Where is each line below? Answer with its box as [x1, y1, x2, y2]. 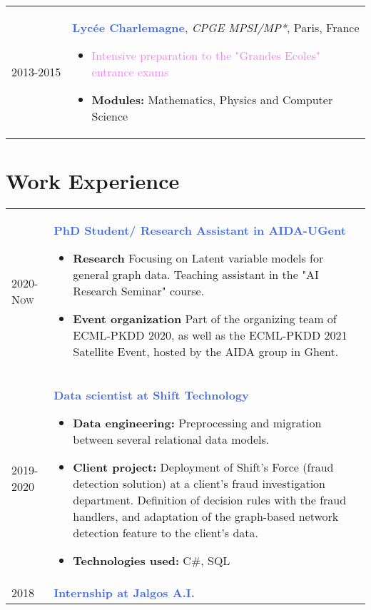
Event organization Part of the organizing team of [73, 310, 337, 327]
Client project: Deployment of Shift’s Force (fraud [73, 459, 334, 476]
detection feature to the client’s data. [73, 524, 259, 542]
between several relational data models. [73, 431, 270, 448]
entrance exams [91, 63, 169, 80]
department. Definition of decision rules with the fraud [73, 492, 347, 509]
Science [91, 108, 128, 124]
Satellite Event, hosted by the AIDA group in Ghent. [73, 343, 339, 360]
